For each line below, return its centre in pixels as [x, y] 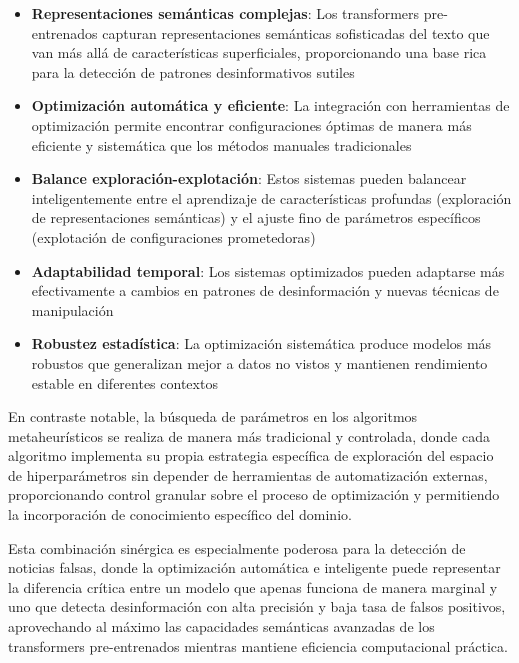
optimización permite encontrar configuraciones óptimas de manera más [251, 124]
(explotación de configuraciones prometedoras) [173, 236]
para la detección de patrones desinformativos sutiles [193, 71]
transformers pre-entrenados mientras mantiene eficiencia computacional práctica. [258, 645]
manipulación [72, 309]
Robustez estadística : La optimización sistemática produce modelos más [261, 343]
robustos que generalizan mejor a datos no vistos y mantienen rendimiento [259, 362]
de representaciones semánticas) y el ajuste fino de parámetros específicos [256, 217]
